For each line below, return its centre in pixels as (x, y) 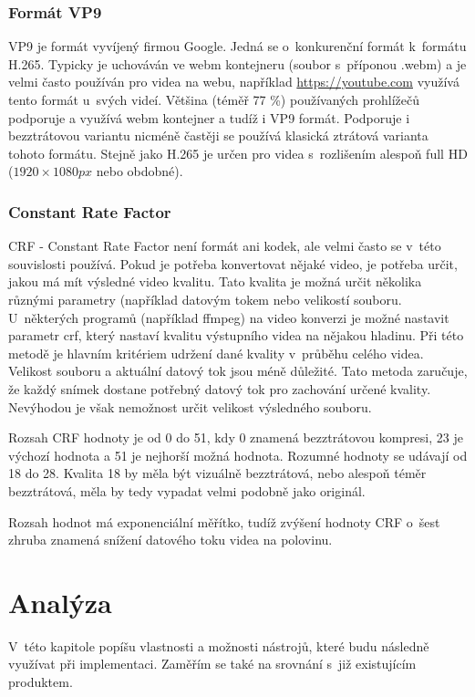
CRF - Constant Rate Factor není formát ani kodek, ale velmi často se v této (225, 246)
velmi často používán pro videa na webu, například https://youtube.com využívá (234, 82)
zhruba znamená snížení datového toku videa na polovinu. (170, 540)
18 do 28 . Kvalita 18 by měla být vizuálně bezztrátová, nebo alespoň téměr (217, 473)
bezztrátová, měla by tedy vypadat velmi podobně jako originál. (187, 490)
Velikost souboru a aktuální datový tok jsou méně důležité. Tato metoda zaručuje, (238, 371)
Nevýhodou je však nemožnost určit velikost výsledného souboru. (190, 406)
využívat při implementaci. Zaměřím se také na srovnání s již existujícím (212, 664)
